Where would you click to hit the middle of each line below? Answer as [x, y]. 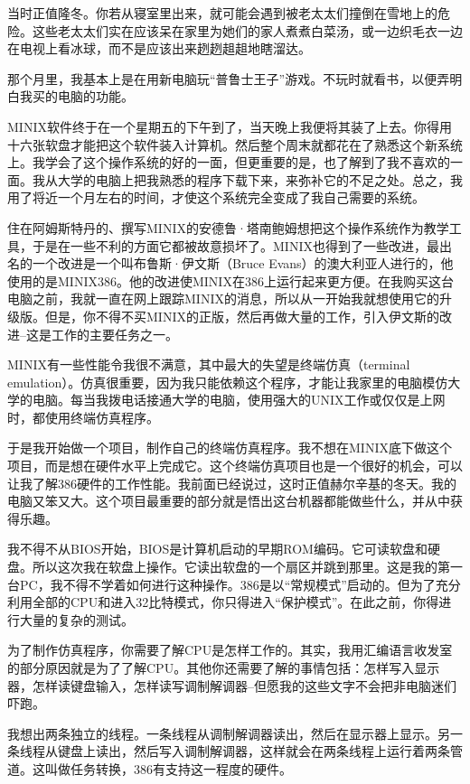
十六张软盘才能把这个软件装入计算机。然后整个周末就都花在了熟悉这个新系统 [235, 144]
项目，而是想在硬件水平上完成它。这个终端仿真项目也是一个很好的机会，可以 [235, 466]
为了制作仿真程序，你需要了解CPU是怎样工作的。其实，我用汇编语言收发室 [230, 650]
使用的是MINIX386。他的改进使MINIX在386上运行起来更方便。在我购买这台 [230, 280]
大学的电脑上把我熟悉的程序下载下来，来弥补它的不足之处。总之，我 [260, 179]
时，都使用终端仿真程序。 [83, 417]
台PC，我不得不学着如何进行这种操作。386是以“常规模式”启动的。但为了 [221, 584]
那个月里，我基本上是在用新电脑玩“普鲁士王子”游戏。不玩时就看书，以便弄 [229, 78]
